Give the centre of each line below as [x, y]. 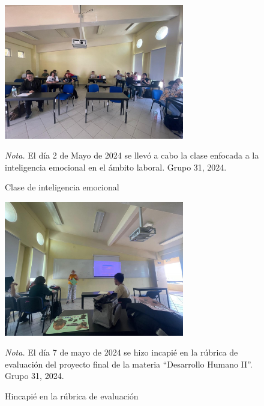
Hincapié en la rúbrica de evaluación [72, 395]
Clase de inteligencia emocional [62, 187]
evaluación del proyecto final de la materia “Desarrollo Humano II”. [129, 364]
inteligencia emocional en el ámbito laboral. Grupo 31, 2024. [116, 167]
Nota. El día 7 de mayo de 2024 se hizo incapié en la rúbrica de [121, 352]
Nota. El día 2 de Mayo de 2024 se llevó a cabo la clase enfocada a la [132, 155]
